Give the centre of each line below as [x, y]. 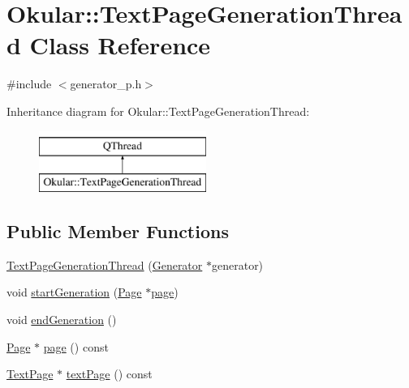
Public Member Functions [118, 231]
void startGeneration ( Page [74, 292]
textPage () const [109, 374]
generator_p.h [106, 84]
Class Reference [120, 45]
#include [29, 84]
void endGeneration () [62, 320]
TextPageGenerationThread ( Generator [105, 264]
